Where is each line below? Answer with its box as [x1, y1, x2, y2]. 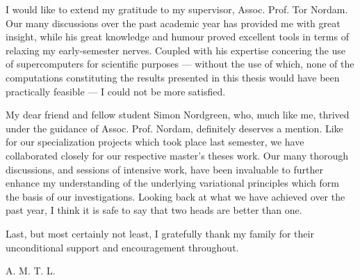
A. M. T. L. [6, 263, 56, 278]
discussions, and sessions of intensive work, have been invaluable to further [6, 162, 323, 176]
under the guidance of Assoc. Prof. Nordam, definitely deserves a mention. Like [6, 120, 343, 135]
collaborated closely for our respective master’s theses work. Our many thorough [6, 148, 349, 162]
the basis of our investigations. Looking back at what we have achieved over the [6, 189, 345, 203]
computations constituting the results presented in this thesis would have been [6, 70, 340, 84]
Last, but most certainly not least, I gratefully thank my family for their [6, 226, 314, 240]
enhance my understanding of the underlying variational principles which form [6, 176, 339, 190]
